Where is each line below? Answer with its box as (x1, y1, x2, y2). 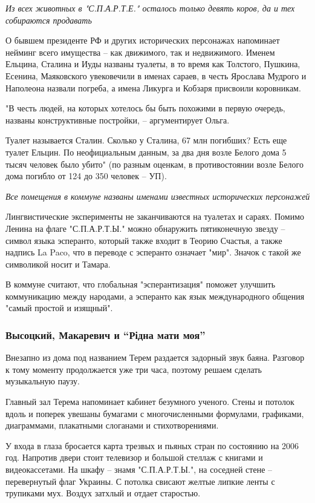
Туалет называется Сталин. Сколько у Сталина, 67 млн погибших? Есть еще (5, 134, 287, 146)
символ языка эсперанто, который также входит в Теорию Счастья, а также (5, 234, 282, 246)
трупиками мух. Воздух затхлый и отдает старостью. (5, 487, 201, 499)
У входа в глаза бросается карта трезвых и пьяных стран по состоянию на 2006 (5, 439, 299, 452)
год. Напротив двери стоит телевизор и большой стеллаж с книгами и (5, 451, 263, 464)
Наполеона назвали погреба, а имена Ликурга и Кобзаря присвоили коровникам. (5, 81, 301, 94)
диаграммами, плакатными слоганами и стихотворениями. (5, 419, 219, 432)
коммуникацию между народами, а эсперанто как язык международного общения (5, 289, 305, 302)
